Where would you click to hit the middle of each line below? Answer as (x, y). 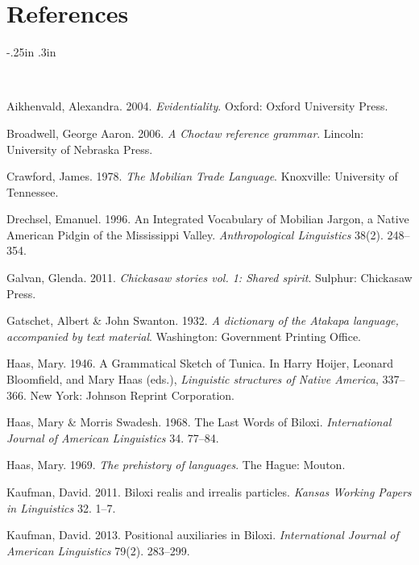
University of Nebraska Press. (80, 149)
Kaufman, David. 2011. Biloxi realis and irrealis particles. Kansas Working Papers (209, 492)
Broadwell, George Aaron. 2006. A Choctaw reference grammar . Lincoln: (185, 133)
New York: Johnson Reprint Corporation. (132, 395)
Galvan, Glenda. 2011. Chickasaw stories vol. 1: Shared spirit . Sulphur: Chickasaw (209, 278)
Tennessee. (33, 191)
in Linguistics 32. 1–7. (61, 507)
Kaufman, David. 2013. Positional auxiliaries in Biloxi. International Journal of (203, 535)
